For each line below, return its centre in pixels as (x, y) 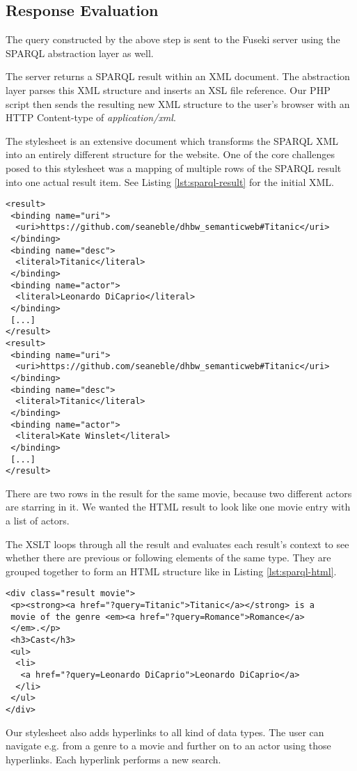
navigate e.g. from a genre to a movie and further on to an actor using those (168, 746)
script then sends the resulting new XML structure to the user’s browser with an (178, 103)
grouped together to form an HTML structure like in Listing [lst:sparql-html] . (171, 571)
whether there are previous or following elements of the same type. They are (168, 558)
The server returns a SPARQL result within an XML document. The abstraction (178, 76)
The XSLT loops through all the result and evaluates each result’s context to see (177, 544)
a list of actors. (38, 521)
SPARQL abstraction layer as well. (80, 53)
